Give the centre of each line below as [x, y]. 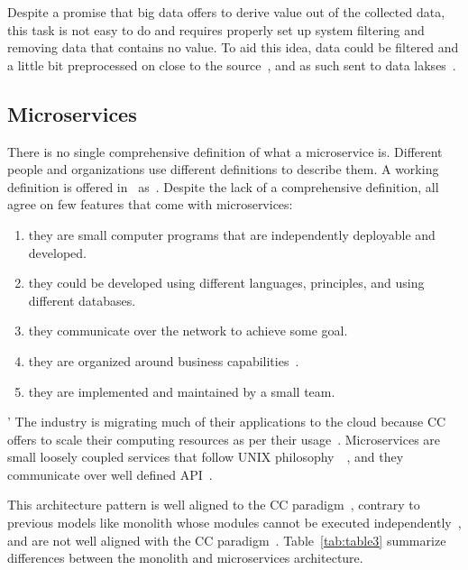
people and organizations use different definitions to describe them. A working [223, 169]
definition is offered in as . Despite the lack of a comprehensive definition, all [223, 186]
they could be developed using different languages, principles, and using [226, 283]
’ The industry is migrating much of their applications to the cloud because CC [227, 422]
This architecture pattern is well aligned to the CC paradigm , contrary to [214, 505]
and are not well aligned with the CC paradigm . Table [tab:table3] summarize [227, 540]
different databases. [82, 300]
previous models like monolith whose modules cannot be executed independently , [234, 523]
